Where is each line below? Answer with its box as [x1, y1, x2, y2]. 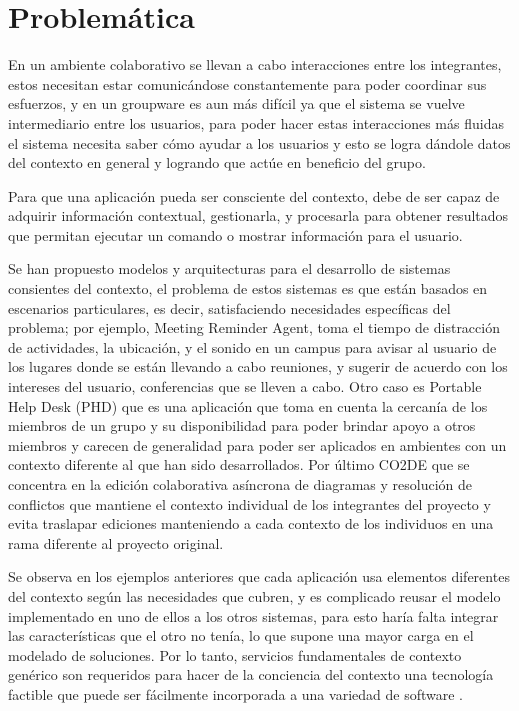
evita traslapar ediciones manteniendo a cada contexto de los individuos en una [8, 513, 494, 534]
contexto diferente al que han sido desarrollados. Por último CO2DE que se [8, 454, 470, 475]
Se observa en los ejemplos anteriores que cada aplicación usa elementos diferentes [8, 566, 510, 587]
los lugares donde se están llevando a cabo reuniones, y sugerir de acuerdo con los [8, 356, 508, 377]
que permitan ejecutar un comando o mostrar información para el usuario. [8, 224, 463, 245]
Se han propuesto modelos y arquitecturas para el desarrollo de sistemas [8, 258, 451, 279]
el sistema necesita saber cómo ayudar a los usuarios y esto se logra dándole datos [8, 132, 511, 153]
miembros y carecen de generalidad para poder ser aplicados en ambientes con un [8, 434, 507, 455]
